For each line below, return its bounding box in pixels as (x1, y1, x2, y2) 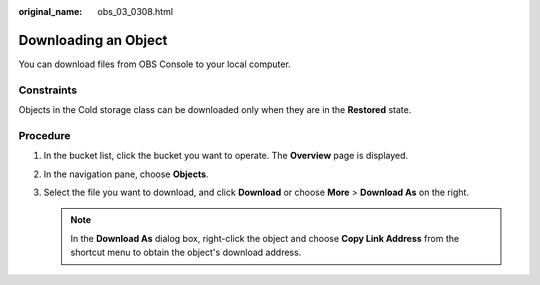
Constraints (18, 83, 78, 97)
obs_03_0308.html (97, 6, 174, 17)
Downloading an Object (18, 31, 168, 49)
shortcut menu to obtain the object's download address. (70, 246, 302, 259)
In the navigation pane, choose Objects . (43, 168, 209, 180)
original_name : (18, 6, 83, 17)
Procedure (18, 128, 71, 142)
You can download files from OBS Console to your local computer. (18, 58, 292, 70)
